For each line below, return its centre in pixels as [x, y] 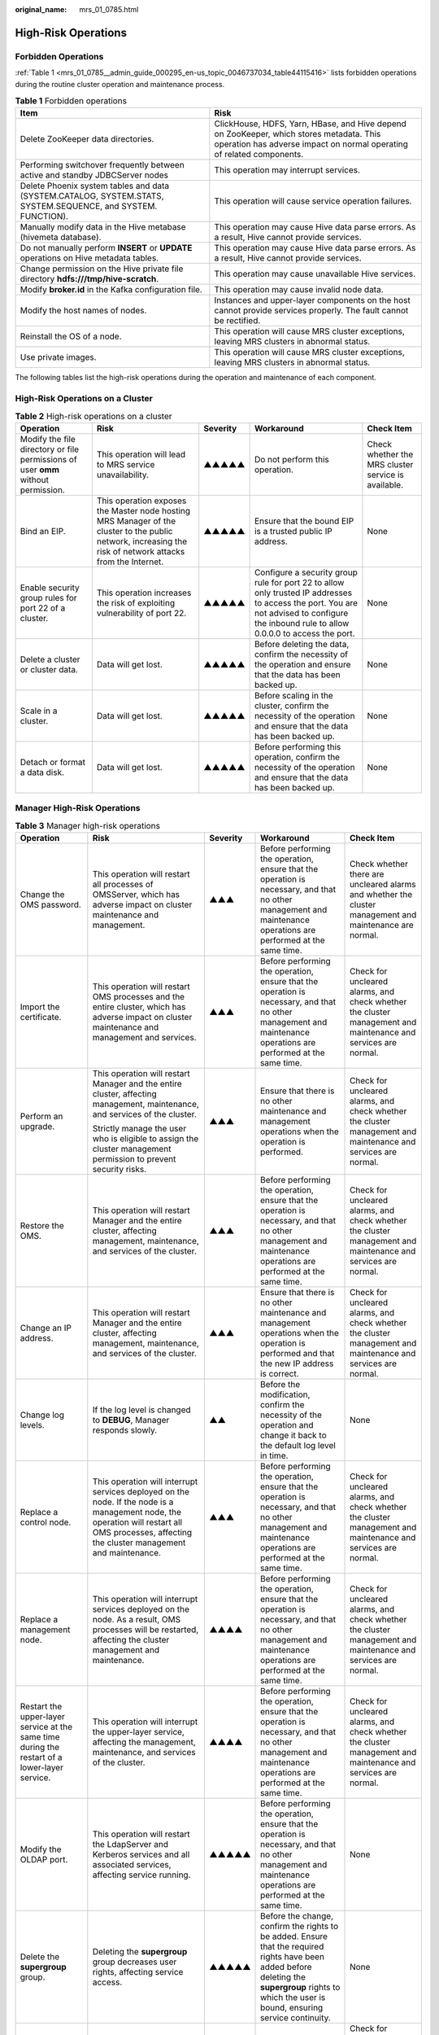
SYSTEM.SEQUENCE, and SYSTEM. [89, 206]
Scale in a [39, 711]
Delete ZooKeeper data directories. [87, 139]
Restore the [42, 1225]
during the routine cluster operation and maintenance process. [120, 84]
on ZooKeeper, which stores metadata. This [298, 134]
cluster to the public [135, 531]
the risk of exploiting [135, 602]
